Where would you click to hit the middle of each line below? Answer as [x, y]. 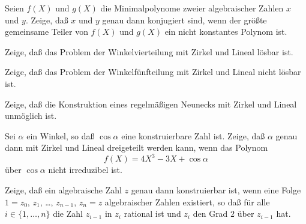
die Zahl [68, 213]
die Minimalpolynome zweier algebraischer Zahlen [192, 8]
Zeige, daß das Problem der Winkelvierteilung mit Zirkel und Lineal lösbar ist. [149, 51]
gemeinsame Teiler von [46, 32]
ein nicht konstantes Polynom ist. [226, 32]
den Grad [210, 213]
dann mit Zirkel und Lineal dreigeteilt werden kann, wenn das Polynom [136, 147]
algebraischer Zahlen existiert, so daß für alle [187, 201]
